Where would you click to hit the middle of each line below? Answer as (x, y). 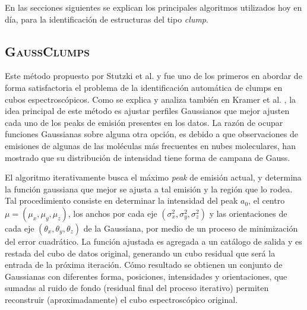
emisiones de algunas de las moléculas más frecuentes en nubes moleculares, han (150, 145)
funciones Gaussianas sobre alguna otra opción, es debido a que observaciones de (151, 134)
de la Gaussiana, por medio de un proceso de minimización (191, 228)
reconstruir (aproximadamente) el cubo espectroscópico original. (121, 299)
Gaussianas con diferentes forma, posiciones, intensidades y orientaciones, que (146, 276)
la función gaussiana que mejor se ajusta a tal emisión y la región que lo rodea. (149, 189)
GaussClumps (47, 51)
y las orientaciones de (248, 213)
